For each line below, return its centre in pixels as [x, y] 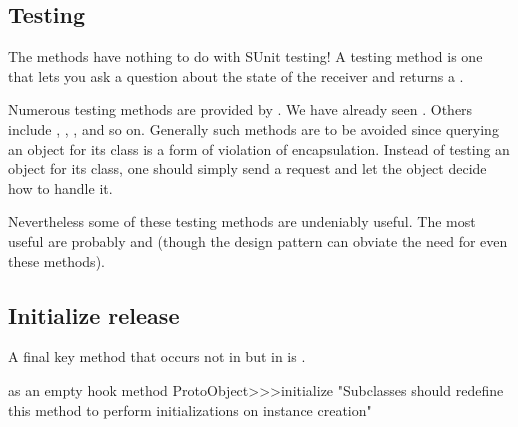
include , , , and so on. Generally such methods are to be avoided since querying [253, 128]
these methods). [56, 260]
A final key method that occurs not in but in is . [157, 356]
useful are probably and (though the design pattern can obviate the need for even [258, 240]
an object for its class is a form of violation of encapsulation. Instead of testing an [259, 148]
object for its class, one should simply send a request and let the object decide [247, 168]
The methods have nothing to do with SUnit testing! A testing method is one [245, 56]
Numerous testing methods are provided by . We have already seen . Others [240, 109]
